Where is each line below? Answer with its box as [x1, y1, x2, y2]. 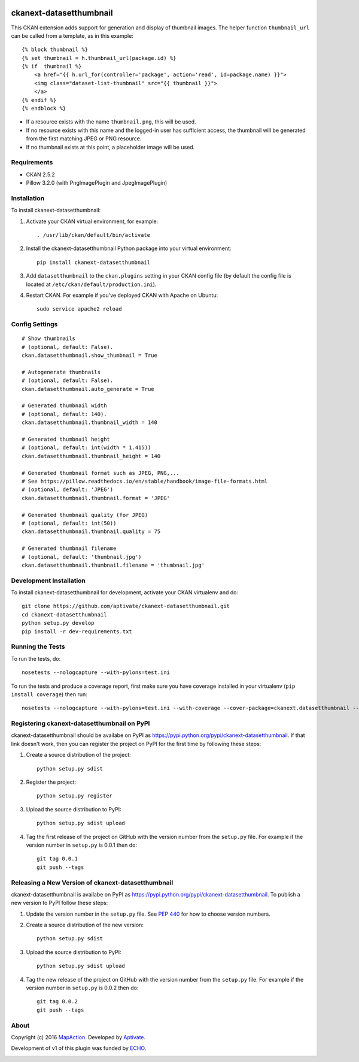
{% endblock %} [22, 105, 66, 112]
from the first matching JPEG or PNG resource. [26, 135, 142, 142]
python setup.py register [36, 792, 113, 799]
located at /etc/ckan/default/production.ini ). [26, 281, 157, 288]
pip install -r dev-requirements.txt [22, 628, 133, 635]
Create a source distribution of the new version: [26, 921, 144, 929]
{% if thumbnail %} [22, 63, 82, 70]
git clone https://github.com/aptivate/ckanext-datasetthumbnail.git [22, 603, 230, 610]
